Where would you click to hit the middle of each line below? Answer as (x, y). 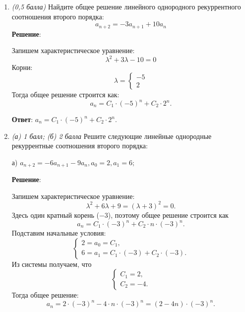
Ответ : (22, 119)
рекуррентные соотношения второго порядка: (80, 146)
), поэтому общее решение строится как (168, 215)
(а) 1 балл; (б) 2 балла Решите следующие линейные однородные (112, 136)
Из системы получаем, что (52, 264)
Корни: (22, 67)
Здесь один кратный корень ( (55, 215)
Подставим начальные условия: (59, 233)
